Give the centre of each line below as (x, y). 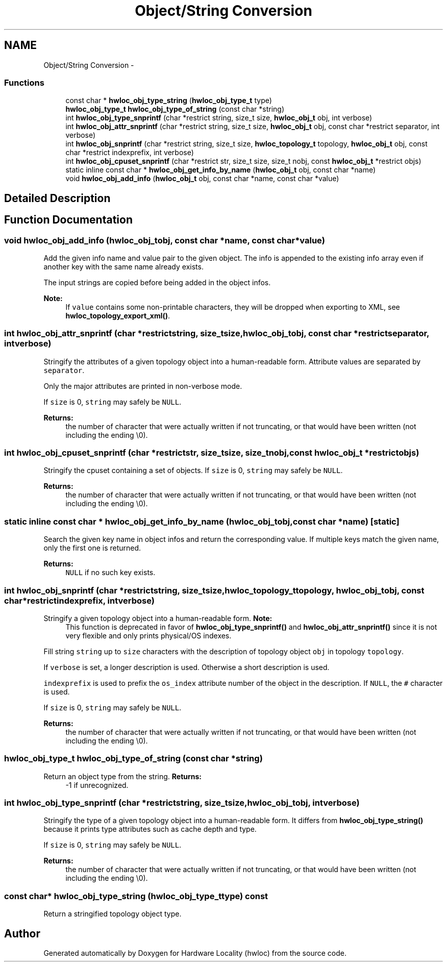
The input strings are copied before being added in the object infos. (157, 282)
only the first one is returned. (92, 548)
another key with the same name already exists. (123, 266)
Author (22, 933)
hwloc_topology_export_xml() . (118, 315)
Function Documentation (68, 220)
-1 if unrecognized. (97, 785)
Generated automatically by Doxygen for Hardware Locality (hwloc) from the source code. (195, 953)
